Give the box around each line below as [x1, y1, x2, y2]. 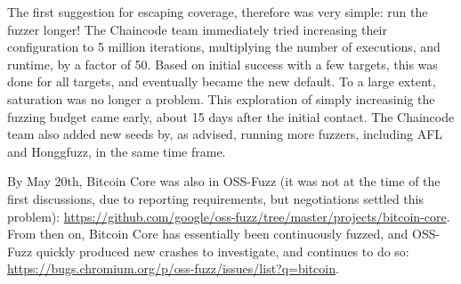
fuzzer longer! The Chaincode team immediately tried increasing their [7, 20, 387, 38]
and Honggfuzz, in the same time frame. [7, 142, 226, 160]
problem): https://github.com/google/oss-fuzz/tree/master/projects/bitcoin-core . [7, 207, 450, 225]
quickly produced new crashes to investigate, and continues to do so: [36, 241, 409, 260]
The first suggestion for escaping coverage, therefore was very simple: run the [7, 3, 428, 20]
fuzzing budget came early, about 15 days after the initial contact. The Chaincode [7, 107, 455, 126]
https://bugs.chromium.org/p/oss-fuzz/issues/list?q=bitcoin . [7, 259, 339, 278]
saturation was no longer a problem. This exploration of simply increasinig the [7, 89, 435, 108]
